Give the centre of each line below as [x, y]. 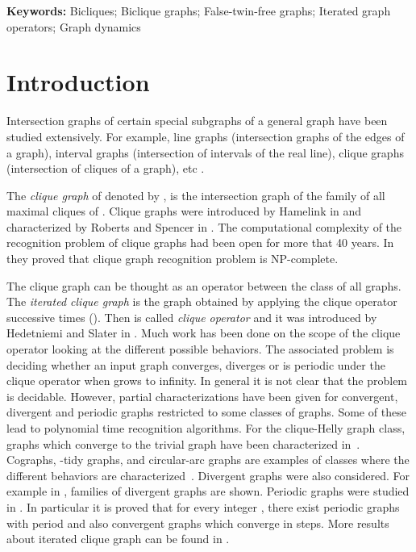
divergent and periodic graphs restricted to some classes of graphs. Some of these [206, 412]
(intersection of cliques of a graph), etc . [106, 168]
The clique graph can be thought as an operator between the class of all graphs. [204, 285]
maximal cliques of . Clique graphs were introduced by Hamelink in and [184, 211]
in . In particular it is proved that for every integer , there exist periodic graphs [203, 506]
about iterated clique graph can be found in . [118, 539]
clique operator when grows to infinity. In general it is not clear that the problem [207, 381]
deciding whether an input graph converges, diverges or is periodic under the [196, 364]
